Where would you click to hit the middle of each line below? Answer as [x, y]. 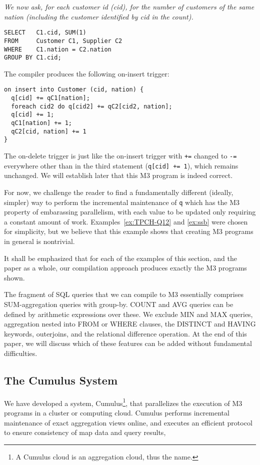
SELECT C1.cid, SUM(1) [45, 33]
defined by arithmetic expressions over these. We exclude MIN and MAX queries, [128, 314]
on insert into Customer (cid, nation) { [74, 90]
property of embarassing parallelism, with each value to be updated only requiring [130, 212]
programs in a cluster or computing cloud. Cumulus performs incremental [117, 412]
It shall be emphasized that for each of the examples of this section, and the [120, 258]
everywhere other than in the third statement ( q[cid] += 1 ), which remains [121, 165]
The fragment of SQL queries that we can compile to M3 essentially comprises [124, 294]
